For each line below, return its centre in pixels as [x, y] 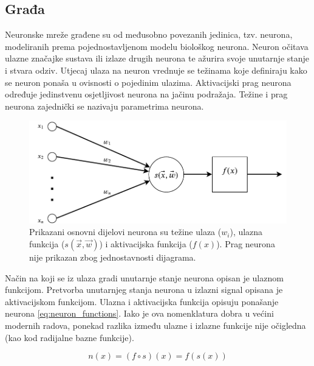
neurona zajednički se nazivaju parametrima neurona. [104, 106]
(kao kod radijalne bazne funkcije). [70, 337]
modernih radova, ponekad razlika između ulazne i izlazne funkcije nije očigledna [155, 325]
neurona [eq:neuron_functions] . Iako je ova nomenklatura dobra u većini [139, 313]
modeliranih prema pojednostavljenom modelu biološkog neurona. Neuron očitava [157, 46]
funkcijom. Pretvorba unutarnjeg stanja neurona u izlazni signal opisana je [144, 290]
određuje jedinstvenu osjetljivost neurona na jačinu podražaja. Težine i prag [146, 94]
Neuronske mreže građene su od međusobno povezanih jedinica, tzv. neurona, [149, 34]
